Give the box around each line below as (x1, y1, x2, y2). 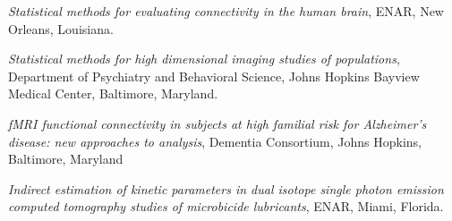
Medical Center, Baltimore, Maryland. (8, 84, 218, 103)
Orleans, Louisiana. (8, 19, 114, 38)
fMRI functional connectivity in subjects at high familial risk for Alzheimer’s (8, 114, 427, 132)
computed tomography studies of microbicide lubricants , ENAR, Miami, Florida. (8, 197, 444, 216)
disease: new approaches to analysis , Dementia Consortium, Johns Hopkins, (8, 132, 422, 150)
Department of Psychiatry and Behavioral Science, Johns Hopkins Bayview (8, 66, 420, 85)
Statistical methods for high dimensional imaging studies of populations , (8, 49, 400, 68)
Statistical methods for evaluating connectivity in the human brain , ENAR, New (8, 2, 444, 20)
